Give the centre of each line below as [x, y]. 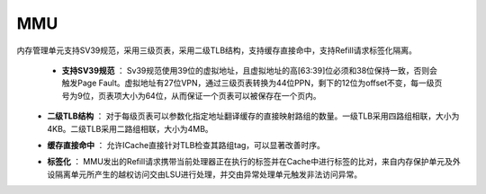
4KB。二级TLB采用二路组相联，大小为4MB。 [130, 128]
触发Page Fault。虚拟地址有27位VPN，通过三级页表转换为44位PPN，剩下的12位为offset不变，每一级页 [252, 83]
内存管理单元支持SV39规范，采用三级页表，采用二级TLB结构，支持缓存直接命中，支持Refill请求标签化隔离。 [217, 50]
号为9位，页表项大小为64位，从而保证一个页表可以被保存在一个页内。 [191, 95]
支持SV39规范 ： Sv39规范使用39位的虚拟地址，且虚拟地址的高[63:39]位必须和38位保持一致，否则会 [250, 70]
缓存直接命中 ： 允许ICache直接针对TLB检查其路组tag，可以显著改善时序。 [186, 145]
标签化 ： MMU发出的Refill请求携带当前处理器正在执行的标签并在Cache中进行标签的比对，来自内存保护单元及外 [254, 162]
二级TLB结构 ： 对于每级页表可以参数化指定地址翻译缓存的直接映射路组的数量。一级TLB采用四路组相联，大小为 [253, 116]
